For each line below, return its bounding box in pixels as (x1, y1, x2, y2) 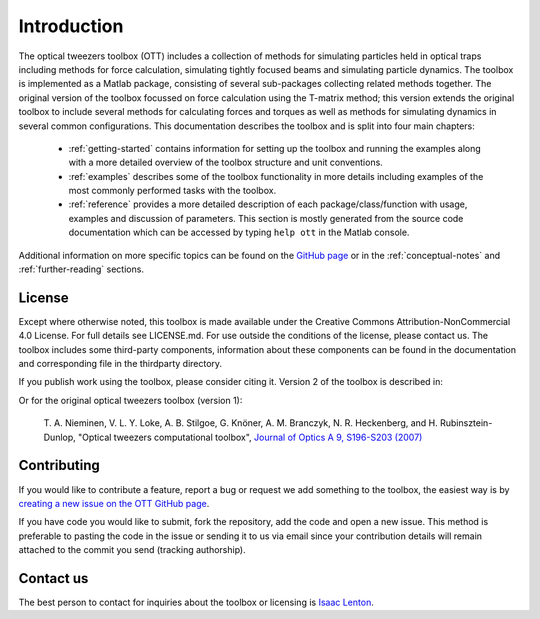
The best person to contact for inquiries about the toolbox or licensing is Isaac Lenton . (18, 596, 374, 609)
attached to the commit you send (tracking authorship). (18, 544, 246, 556)
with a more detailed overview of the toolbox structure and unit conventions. (68, 156, 384, 169)
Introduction (18, 15, 124, 37)
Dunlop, (43, 431, 77, 443)
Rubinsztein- (440, 417, 493, 429)
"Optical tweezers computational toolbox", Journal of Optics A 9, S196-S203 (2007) (77, 431, 423, 443)
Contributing (18, 457, 100, 474)
